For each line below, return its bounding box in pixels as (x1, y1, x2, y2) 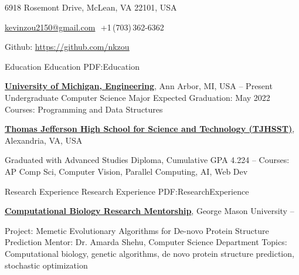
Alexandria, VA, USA (5, 134, 83, 146)
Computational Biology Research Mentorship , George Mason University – (5, 205, 294, 217)
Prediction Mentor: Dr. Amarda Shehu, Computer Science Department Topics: (5, 236, 287, 248)
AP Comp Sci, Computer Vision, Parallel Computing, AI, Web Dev (5, 165, 248, 177)
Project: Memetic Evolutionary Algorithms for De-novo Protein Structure (5, 224, 269, 236)
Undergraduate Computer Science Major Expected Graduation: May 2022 (5, 91, 270, 103)
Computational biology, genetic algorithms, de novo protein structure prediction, (5, 247, 294, 259)
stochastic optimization (5, 259, 88, 271)
